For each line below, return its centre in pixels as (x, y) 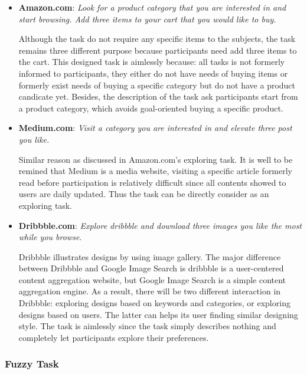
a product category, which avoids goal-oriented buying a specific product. (151, 108)
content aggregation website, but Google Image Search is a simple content (152, 279)
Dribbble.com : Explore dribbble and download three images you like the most (160, 225)
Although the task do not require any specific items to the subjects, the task (157, 39)
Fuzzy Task (32, 364)
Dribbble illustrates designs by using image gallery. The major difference (150, 256)
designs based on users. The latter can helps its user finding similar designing (158, 314)
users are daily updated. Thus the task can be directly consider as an (144, 194)
